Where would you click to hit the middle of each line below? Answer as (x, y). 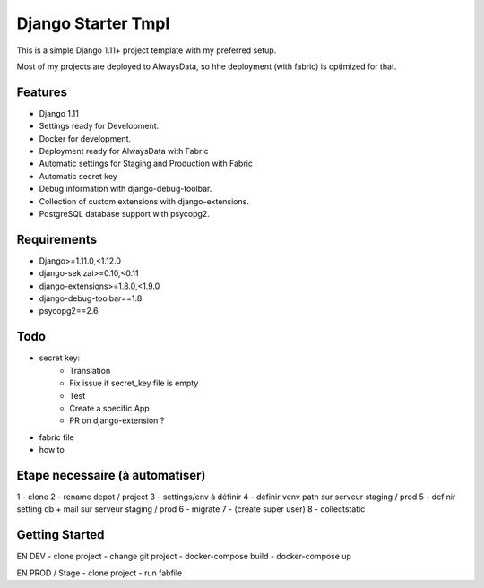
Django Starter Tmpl (93, 23)
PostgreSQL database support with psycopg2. (124, 213)
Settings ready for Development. (99, 126)
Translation (90, 370)
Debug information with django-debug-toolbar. (125, 189)
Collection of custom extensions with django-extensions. (144, 201)
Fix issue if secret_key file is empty (134, 383)
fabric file (57, 437)
